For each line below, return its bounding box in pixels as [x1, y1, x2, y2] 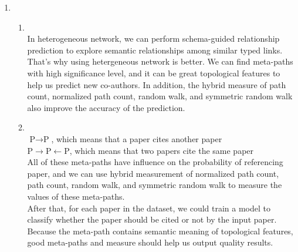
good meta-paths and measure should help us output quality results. [27, 236, 273, 248]
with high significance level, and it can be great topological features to [27, 66, 280, 79]
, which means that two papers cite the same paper [69, 144, 254, 156]
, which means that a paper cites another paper [51, 132, 222, 145]
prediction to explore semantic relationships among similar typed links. [27, 43, 283, 56]
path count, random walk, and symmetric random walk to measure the [27, 179, 282, 191]
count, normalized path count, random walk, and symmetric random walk [27, 90, 293, 102]
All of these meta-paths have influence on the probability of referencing [27, 156, 283, 168]
